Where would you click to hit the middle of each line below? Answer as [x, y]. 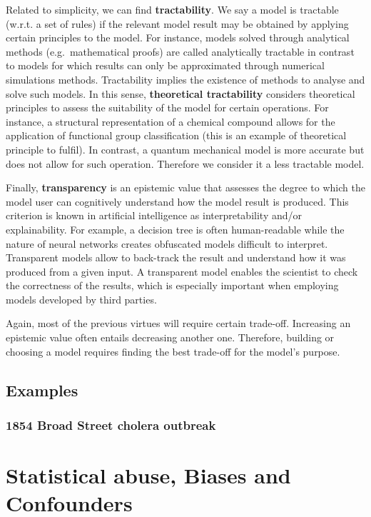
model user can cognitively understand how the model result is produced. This [177, 201]
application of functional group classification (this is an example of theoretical [176, 135]
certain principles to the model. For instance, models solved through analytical [178, 37]
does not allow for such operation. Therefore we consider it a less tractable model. [185, 163]
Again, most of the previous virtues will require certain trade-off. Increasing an [178, 323]
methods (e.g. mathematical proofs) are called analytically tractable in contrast [180, 51]
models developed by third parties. [81, 299]
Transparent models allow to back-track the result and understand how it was [176, 257]
